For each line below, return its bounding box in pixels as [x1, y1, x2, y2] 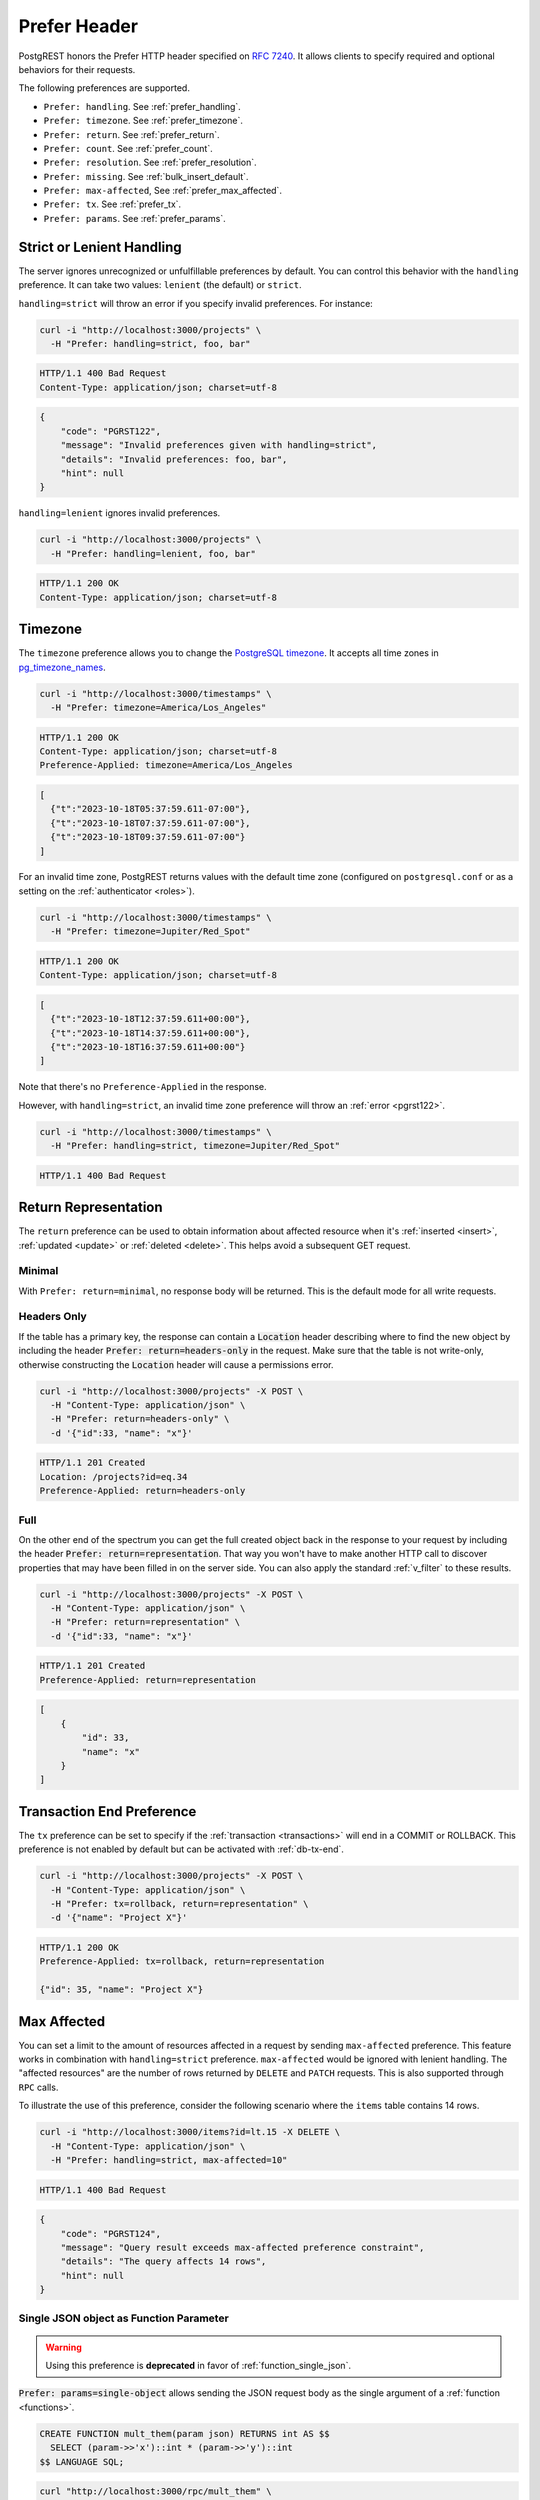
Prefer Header [18, 15, 139, 37]
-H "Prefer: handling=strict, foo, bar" [50, 338, 251, 349]
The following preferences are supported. [18, 82, 190, 94]
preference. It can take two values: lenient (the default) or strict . [18, 279, 302, 291]
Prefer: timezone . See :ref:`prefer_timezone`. [43, 115, 244, 127]
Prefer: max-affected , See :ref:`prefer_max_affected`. [43, 185, 282, 197]
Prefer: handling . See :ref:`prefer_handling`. [43, 100, 242, 112]
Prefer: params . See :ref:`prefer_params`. [43, 212, 226, 224]
